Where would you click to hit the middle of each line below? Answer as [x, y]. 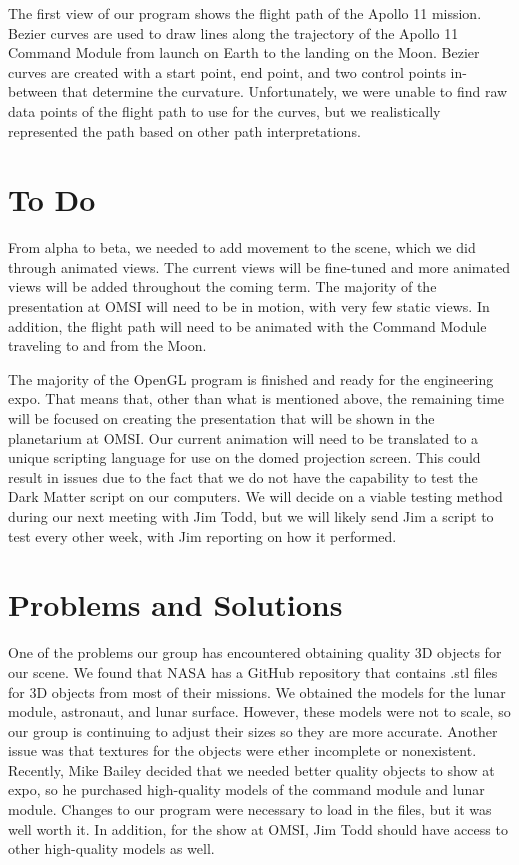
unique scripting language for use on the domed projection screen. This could [244, 457]
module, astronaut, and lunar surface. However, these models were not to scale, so [259, 711]
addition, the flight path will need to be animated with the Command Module [247, 325]
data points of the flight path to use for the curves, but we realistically [224, 110]
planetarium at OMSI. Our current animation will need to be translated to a [243, 437]
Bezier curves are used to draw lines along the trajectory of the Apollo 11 [233, 32]
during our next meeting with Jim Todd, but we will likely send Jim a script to [251, 516]
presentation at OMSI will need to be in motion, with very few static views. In [249, 306]
